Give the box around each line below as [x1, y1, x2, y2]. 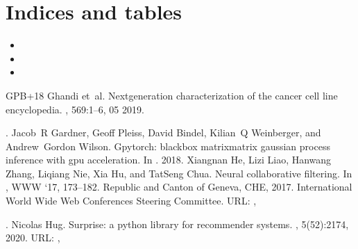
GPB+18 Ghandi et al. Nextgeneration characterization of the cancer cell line [6, 88, 338, 102]
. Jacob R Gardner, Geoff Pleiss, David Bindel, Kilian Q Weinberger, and [6, 125, 321, 140]
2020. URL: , [6, 230, 60, 245]
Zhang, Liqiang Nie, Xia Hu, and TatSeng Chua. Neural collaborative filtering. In [6, 166, 352, 180]
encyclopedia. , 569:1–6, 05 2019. [6, 102, 144, 116]
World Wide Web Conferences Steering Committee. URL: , [6, 193, 257, 208]
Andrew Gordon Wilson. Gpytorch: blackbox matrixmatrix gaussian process [6, 138, 330, 153]
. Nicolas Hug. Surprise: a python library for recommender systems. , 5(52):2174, [6, 216, 349, 231]
